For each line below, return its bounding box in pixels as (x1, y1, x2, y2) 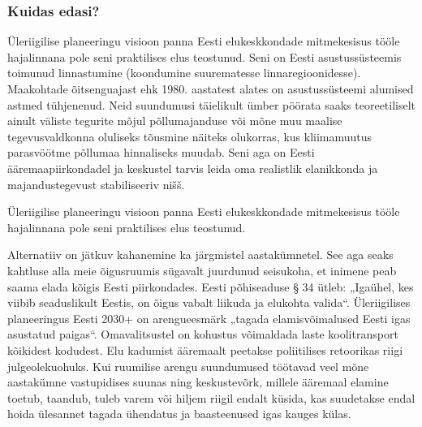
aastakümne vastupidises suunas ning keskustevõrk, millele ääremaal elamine (7, 373, 389, 390)
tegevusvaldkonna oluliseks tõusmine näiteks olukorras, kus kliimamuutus (7, 127, 372, 144)
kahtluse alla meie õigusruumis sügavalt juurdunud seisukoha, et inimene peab (7, 261, 397, 278)
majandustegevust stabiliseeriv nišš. (7, 175, 185, 192)
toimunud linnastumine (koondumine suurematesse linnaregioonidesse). (7, 64, 361, 81)
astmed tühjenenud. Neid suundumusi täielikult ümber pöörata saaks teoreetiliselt (7, 96, 416, 113)
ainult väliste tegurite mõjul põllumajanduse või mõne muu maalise (7, 112, 342, 129)
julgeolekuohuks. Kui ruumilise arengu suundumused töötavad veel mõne (7, 357, 369, 374)
